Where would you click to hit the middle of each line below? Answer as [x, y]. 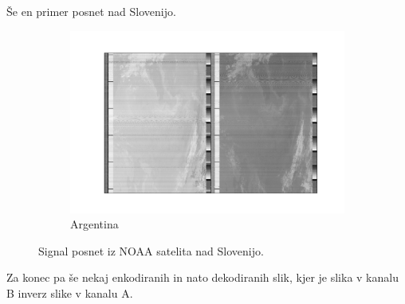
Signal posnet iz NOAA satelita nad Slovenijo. [151, 250]
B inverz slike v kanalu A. [70, 293]
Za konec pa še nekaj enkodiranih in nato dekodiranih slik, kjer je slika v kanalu [202, 277]
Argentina [94, 224]
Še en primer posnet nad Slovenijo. [91, 11]
